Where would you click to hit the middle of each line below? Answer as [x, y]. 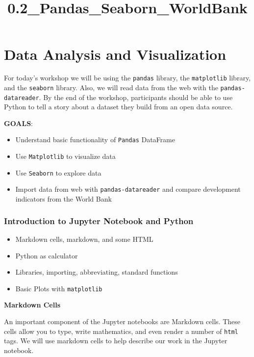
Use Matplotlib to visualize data [65, 156]
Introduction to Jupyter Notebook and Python [99, 220]
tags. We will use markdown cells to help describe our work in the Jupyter [116, 341]
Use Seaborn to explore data [58, 172]
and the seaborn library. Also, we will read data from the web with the [111, 87]
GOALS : [19, 123]
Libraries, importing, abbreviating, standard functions [97, 272]
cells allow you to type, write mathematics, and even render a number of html [121, 331]
